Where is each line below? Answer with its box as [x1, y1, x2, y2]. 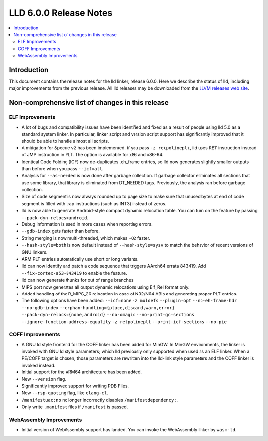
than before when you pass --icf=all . [21, 165, 104, 171]
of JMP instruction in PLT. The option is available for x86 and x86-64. [21, 152, 164, 158]
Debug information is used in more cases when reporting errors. [21, 221, 153, 227]
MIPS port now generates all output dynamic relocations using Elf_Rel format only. [21, 284, 190, 290]
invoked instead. [21, 362, 56, 368]
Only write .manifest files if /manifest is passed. [21, 404, 128, 410]
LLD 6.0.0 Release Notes [9, 7, 113, 18]
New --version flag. [21, 376, 67, 382]
